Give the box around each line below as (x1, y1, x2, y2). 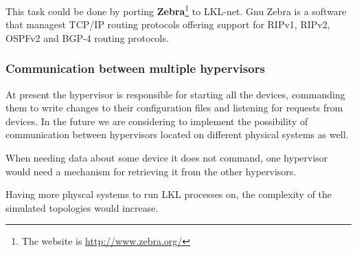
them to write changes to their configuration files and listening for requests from (5, 100, 343, 115)
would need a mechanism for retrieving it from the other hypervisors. (5, 164, 297, 178)
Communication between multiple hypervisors (5, 60, 265, 77)
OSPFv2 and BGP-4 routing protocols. (5, 30, 169, 45)
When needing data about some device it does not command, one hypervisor (5, 151, 328, 165)
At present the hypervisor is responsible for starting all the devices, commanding (5, 87, 345, 101)
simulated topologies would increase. (5, 200, 159, 214)
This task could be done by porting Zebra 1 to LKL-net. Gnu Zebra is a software (5, 2, 347, 18)
